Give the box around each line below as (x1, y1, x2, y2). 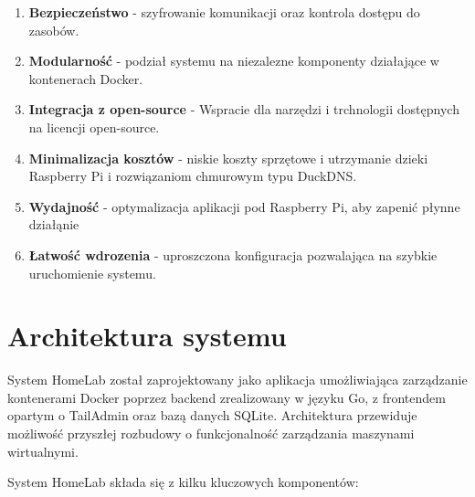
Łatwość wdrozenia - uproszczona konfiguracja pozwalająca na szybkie (28, 245, 438, 264)
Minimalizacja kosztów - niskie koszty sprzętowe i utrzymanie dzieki (28, 148, 428, 167)
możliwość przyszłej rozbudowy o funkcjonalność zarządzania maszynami (7, 424, 415, 443)
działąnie (28, 215, 79, 234)
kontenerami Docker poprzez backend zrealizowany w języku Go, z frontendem (7, 387, 446, 407)
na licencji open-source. (28, 117, 160, 136)
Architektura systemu (7, 317, 287, 354)
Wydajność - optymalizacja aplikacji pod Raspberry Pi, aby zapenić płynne (28, 196, 460, 216)
